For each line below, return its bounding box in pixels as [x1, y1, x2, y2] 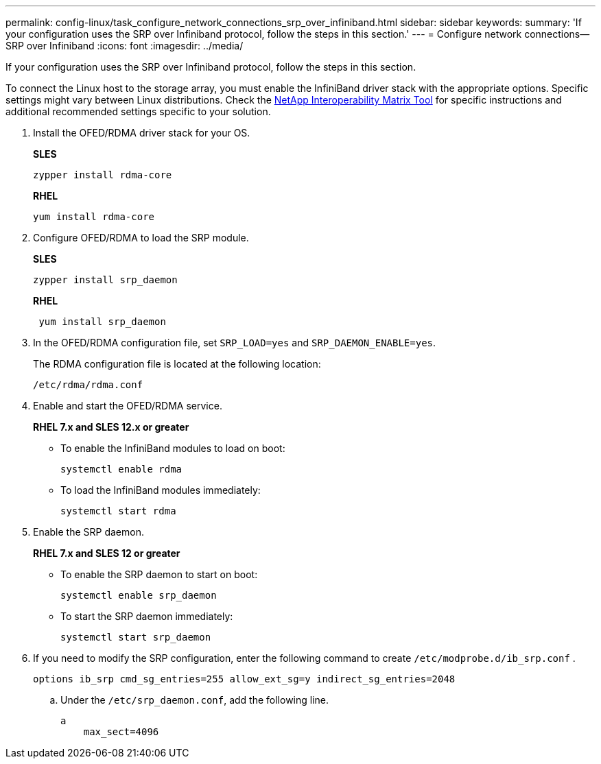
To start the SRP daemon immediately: [60, 610, 233, 622]
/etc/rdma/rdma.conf [33, 379, 143, 390]
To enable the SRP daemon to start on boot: [60, 569, 258, 580]
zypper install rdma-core [33, 169, 172, 180]
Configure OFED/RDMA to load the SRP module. [33, 232, 249, 243]
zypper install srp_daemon [33, 274, 178, 285]
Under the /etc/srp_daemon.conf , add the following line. [60, 694, 329, 706]
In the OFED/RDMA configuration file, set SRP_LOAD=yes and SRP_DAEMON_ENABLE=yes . [33, 337, 436, 348]
